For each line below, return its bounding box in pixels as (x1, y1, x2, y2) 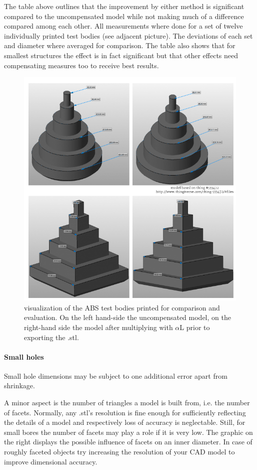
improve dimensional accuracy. (4, 456, 97, 466)
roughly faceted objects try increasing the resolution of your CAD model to (4, 446, 235, 457)
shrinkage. (4, 380, 35, 391)
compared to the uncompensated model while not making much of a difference (4, 11, 244, 21)
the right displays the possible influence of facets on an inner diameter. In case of (4, 436, 252, 447)
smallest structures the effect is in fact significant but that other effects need (4, 50, 238, 60)
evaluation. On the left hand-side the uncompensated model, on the (24, 312, 231, 323)
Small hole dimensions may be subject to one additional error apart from (4, 370, 227, 381)
